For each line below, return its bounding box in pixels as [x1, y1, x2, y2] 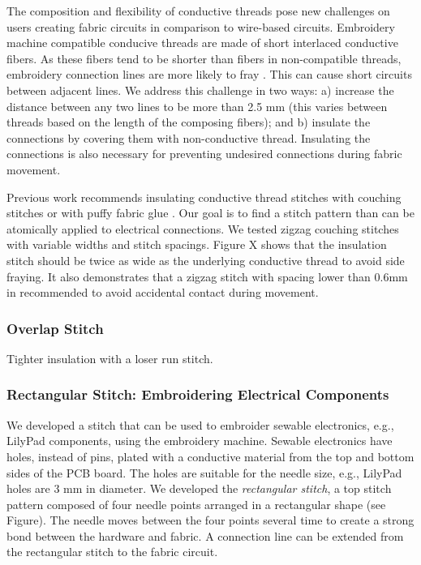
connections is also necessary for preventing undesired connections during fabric [6, 145, 402, 162]
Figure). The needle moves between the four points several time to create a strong [6, 511, 415, 529]
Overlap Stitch [6, 318, 104, 338]
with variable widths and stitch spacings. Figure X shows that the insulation [6, 236, 387, 253]
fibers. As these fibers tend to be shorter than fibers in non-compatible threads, [6, 49, 402, 66]
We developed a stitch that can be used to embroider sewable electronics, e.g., [6, 416, 394, 433]
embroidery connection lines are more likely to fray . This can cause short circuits [6, 66, 412, 83]
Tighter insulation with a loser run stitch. [6, 349, 213, 366]
